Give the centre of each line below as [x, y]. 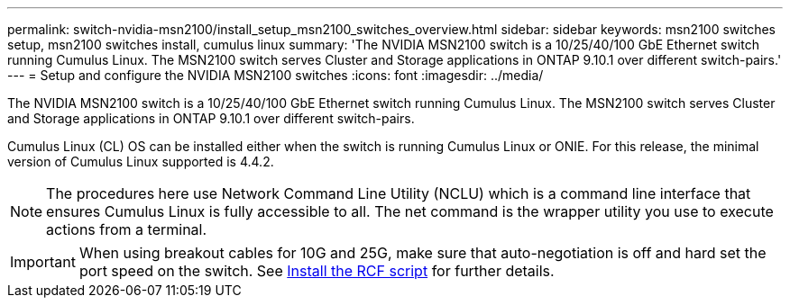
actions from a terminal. [127, 229]
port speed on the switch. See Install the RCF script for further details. [317, 271]
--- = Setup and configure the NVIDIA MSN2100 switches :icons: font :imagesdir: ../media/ [276, 75]
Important [43, 262]
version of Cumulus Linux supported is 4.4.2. [141, 161]
